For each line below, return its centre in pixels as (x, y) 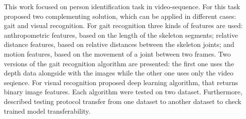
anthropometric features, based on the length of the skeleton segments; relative (121, 35)
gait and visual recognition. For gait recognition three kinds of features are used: (123, 25)
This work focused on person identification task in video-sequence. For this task (122, 6)
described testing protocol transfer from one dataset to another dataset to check (123, 101)
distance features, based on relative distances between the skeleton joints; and (119, 44)
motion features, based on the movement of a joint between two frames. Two (117, 53)
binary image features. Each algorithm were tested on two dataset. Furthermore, (123, 92)
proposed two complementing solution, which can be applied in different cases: (120, 16)
